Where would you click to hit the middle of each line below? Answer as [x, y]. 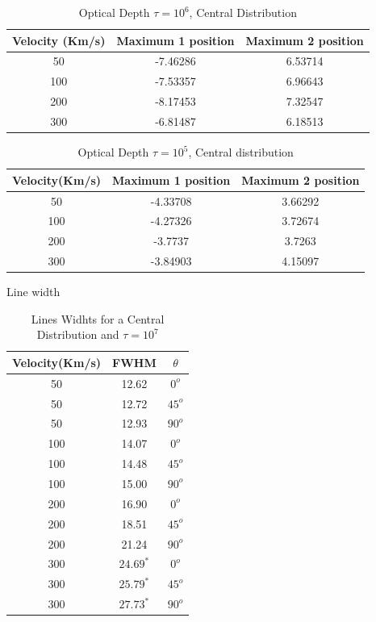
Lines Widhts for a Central [98, 318]
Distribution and [78, 334]
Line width [33, 292]
